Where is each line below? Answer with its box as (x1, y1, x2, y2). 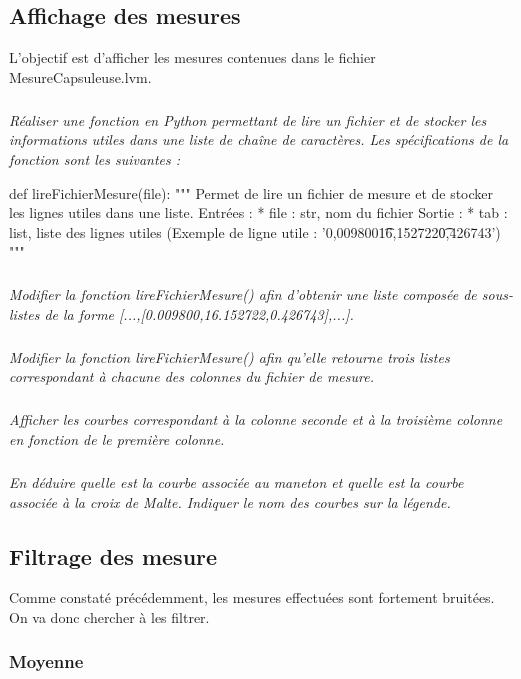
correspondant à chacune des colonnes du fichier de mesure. (9, 366, 374, 387)
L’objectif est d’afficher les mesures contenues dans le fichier (9, 47, 376, 68)
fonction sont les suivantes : (9, 148, 181, 169)
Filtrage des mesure (9, 540, 218, 571)
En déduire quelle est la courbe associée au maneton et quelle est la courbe (9, 471, 464, 492)
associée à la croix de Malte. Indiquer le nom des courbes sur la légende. (9, 491, 451, 512)
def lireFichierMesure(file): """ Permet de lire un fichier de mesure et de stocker (9, 182, 494, 203)
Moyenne (9, 649, 84, 674)
